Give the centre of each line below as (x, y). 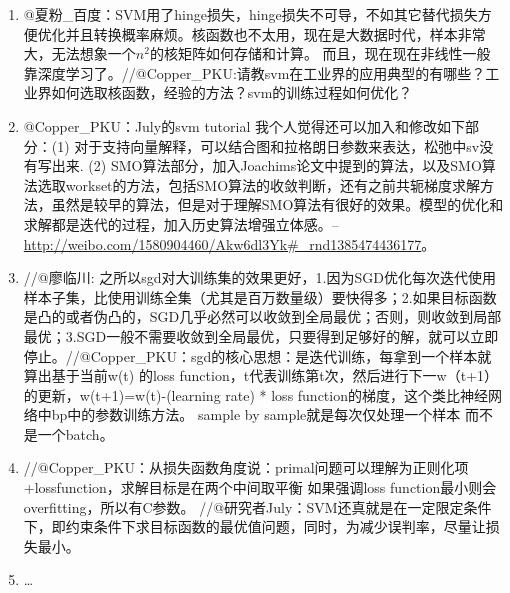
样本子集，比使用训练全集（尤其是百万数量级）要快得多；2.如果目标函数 (260, 296)
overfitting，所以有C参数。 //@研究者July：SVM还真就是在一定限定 (243, 506)
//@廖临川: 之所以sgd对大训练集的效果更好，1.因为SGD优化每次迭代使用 (259, 277)
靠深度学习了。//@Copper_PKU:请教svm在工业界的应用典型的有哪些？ (254, 72)
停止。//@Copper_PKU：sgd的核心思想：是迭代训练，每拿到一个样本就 (257, 355)
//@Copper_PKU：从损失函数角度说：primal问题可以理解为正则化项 (246, 467)
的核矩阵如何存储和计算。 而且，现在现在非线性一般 (320, 53)
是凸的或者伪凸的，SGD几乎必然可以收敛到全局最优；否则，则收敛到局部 (262, 316)
